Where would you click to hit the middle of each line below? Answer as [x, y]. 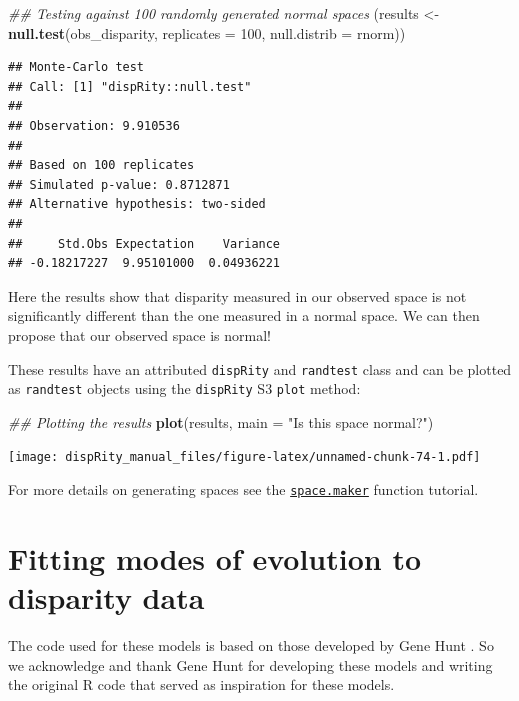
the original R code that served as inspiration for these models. [201, 684]
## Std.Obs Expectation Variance [144, 243]
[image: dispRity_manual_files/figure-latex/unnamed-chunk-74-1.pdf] [244, 457]
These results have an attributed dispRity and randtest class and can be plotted [260, 368]
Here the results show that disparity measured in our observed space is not [237, 295]
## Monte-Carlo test [76, 67]
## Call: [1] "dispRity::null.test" [130, 86]
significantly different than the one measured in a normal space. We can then [244, 315]
